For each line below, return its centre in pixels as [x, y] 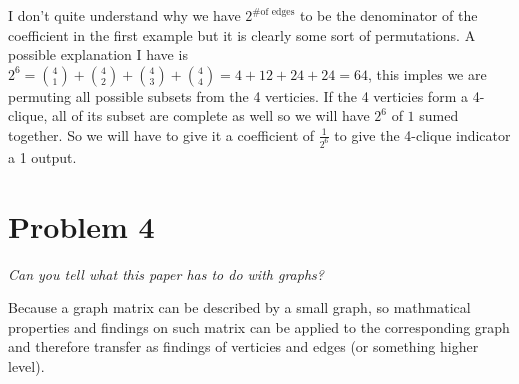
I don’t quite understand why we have [124, 15]
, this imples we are [427, 73]
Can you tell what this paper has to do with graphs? [166, 273]
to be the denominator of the [389, 15]
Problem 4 [81, 225]
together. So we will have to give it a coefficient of [161, 134]
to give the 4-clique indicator [422, 134]
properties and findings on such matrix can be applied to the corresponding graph [259, 326]
